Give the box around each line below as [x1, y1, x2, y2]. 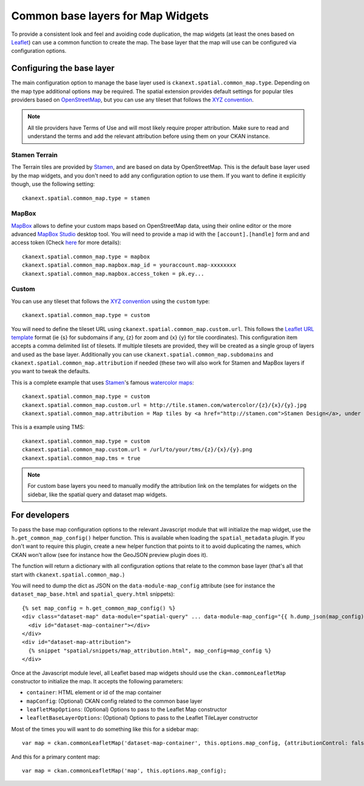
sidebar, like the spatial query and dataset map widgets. [27, 491, 167, 498]
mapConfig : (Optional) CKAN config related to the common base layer [26, 697, 203, 705]
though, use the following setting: [11, 180, 95, 188]
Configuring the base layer [11, 63, 115, 73]
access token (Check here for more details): [11, 239, 121, 246]
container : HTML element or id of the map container [26, 689, 162, 696]
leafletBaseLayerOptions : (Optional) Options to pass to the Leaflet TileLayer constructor [26, 714, 258, 722]
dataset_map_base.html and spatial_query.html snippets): [11, 590, 175, 598]
